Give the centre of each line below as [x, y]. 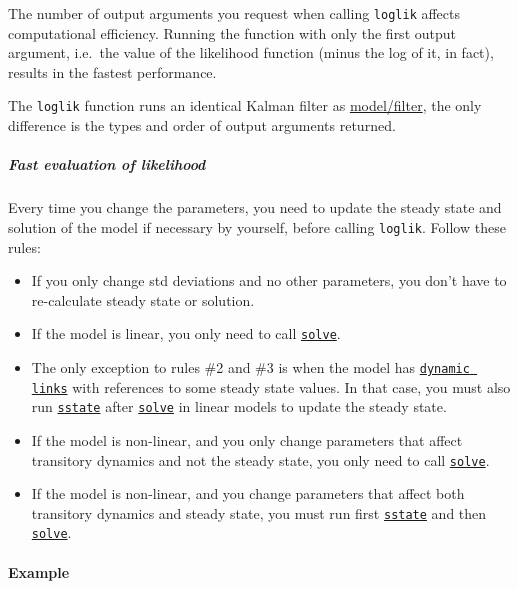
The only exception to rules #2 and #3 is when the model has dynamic [250, 366]
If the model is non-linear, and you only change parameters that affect [247, 439]
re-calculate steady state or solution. [143, 299]
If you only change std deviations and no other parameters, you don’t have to [269, 280]
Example [39, 571]
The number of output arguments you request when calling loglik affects [234, 13]
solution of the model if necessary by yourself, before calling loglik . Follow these [257, 226]
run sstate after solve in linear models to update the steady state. [239, 406]
